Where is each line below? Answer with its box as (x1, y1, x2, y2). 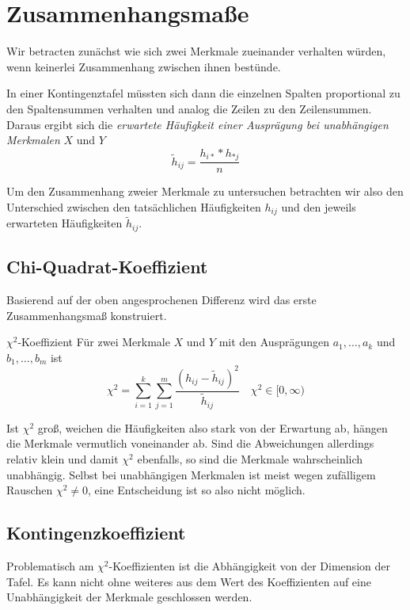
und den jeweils (281, 198, 356, 215)
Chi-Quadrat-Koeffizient (6, 254, 208, 279)
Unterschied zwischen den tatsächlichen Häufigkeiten (6, 198, 261, 215)
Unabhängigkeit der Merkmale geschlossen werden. (6, 589, 252, 605)
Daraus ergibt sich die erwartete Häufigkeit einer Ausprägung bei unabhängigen (6, 116, 389, 132)
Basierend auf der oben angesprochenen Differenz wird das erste (6, 292, 317, 308)
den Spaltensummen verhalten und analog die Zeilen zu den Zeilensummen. (6, 100, 372, 116)
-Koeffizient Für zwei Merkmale (17, 334, 170, 350)
